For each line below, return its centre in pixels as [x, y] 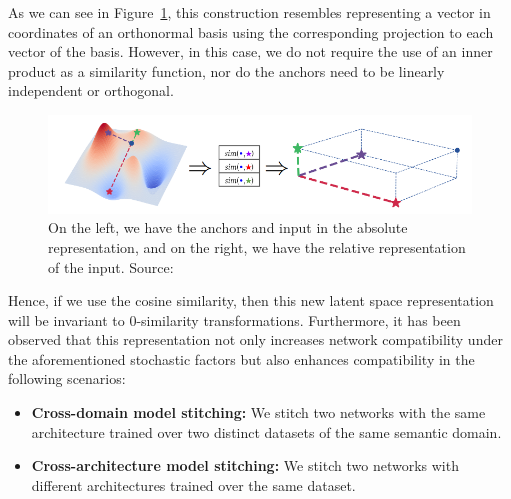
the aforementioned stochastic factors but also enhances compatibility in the [241, 358]
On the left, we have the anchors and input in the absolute [228, 227]
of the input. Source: [111, 266]
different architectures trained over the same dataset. [193, 484]
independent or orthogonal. [91, 90]
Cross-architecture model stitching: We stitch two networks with [245, 465]
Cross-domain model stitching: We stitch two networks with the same [258, 412]
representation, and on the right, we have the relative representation [257, 246]
